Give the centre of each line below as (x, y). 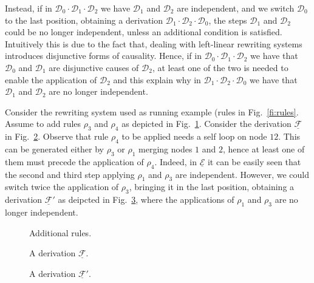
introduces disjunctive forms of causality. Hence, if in (103, 56)
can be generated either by (55, 148)
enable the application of (51, 79)
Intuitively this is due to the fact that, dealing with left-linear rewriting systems (154, 43)
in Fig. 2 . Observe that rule (57, 136)
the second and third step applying (70, 174)
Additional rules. (60, 232)
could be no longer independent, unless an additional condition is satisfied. (144, 32)
